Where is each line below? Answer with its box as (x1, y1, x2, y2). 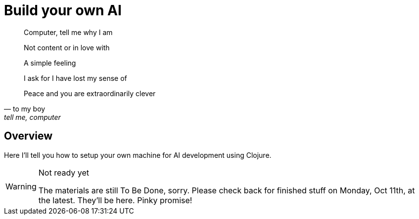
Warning (5, 181, 37, 191)
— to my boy (4, 104, 46, 113)
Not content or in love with (24, 43, 110, 52)
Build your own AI (4, 2, 122, 19)
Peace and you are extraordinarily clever (24, 89, 156, 98)
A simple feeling (24, 58, 76, 67)
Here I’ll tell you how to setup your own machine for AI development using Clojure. (4, 150, 272, 159)
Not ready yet (38, 167, 90, 178)
